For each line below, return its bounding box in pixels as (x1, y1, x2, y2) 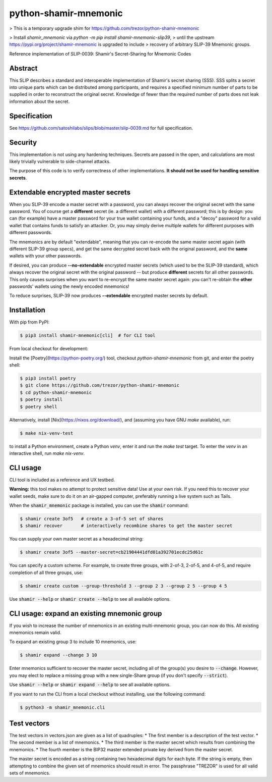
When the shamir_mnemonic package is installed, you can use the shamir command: (9, 502, 189, 508)
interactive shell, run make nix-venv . (9, 450, 85, 456)
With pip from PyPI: (9, 319, 50, 325)
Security (9, 138, 37, 146)
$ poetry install (20, 397, 63, 402)
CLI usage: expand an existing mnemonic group (9, 609, 162, 618)
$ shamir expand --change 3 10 (20, 652, 98, 658)
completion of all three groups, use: (9, 569, 83, 576)
